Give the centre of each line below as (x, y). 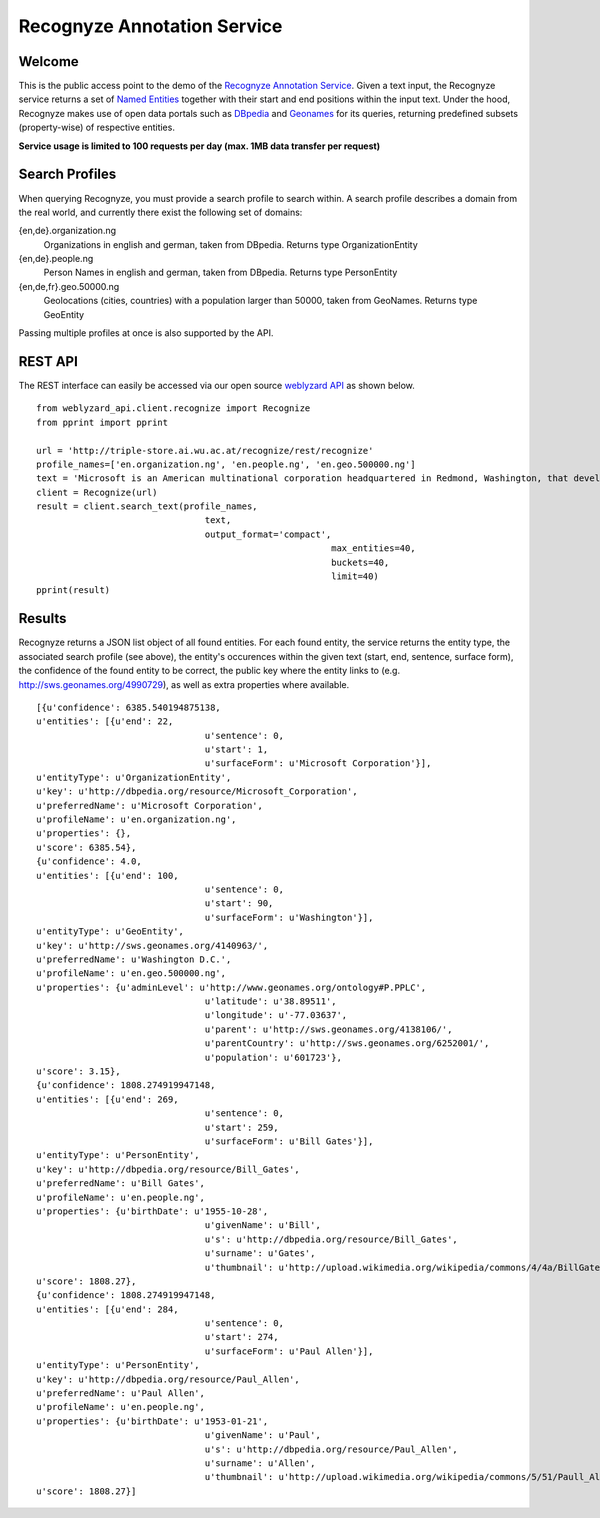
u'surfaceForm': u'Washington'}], (289, 917)
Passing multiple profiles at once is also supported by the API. (146, 333)
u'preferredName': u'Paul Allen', (120, 1393)
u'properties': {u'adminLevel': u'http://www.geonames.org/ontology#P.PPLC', (231, 987)
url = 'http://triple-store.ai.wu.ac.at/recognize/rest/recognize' (205, 450)
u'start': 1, (236, 749)
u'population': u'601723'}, (273, 1057)
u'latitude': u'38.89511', (270, 1001)
